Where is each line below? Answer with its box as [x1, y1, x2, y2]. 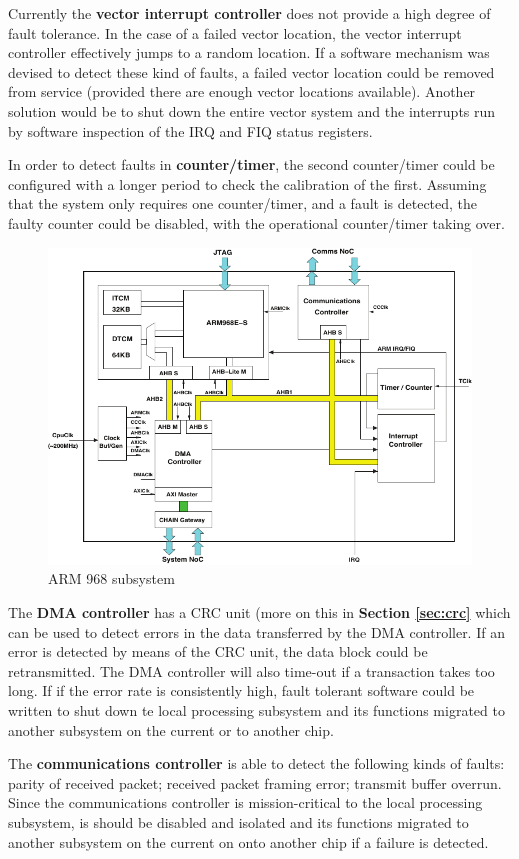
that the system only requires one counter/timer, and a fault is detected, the [8, 193, 478, 214]
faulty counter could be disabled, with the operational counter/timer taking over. [8, 212, 505, 233]
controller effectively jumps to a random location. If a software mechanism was [8, 42, 490, 63]
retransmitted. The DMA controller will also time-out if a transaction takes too [8, 660, 495, 681]
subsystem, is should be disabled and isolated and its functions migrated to [8, 811, 469, 832]
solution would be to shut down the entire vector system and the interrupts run [8, 100, 496, 121]
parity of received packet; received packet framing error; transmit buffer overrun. [8, 772, 502, 793]
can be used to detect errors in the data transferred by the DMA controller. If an [8, 621, 505, 642]
